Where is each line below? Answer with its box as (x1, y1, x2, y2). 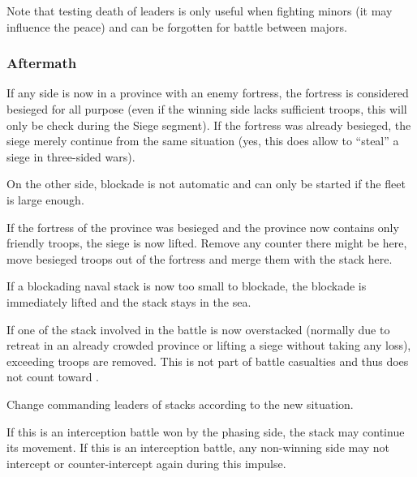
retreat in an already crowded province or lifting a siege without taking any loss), (6, 337, 411, 354)
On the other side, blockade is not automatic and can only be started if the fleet (6, 175, 406, 192)
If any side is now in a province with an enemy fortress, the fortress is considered (6, 84, 409, 101)
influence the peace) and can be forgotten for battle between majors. (6, 18, 347, 35)
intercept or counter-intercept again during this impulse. (6, 454, 286, 471)
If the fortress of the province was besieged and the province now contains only (6, 218, 399, 235)
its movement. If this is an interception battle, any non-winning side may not (6, 439, 390, 456)
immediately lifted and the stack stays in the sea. (6, 293, 251, 310)
